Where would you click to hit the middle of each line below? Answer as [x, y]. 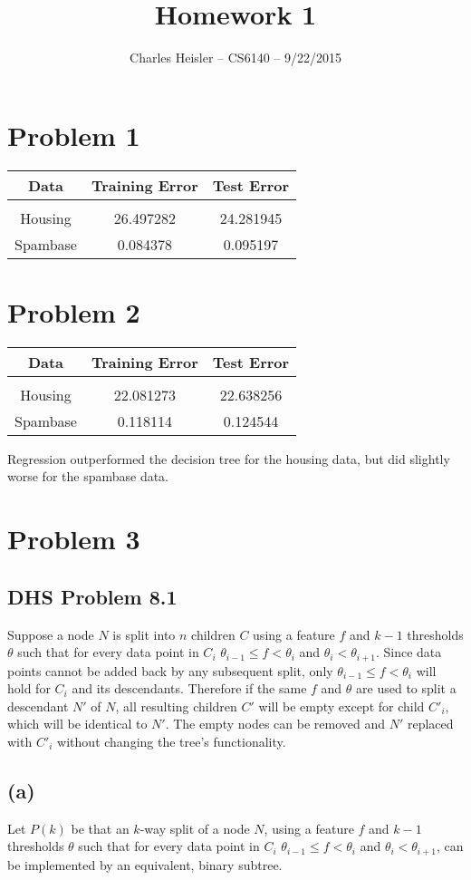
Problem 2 [74, 311]
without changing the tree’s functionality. [172, 741]
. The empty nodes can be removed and [275, 724]
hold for [29, 688]
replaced [430, 724]
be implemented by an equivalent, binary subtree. [145, 864]
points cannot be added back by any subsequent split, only [170, 670]
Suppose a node [51, 634]
